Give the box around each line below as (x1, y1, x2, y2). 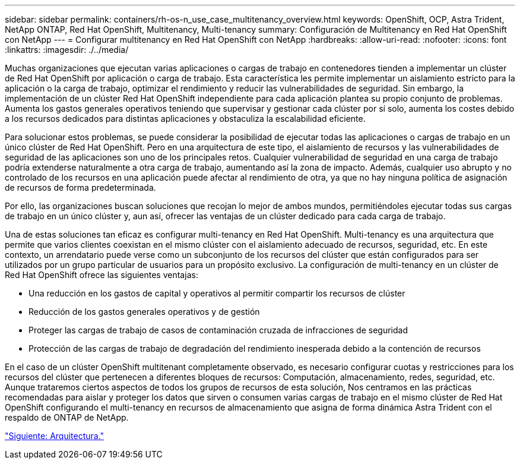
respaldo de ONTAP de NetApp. (5, 412, 129, 422)
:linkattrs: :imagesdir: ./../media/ (5, 45, 129, 55)
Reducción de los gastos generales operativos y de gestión (28, 307, 260, 317)
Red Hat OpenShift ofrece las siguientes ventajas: (5, 270, 198, 280)
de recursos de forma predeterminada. (5, 182, 156, 192)
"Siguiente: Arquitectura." (5, 431, 104, 441)
